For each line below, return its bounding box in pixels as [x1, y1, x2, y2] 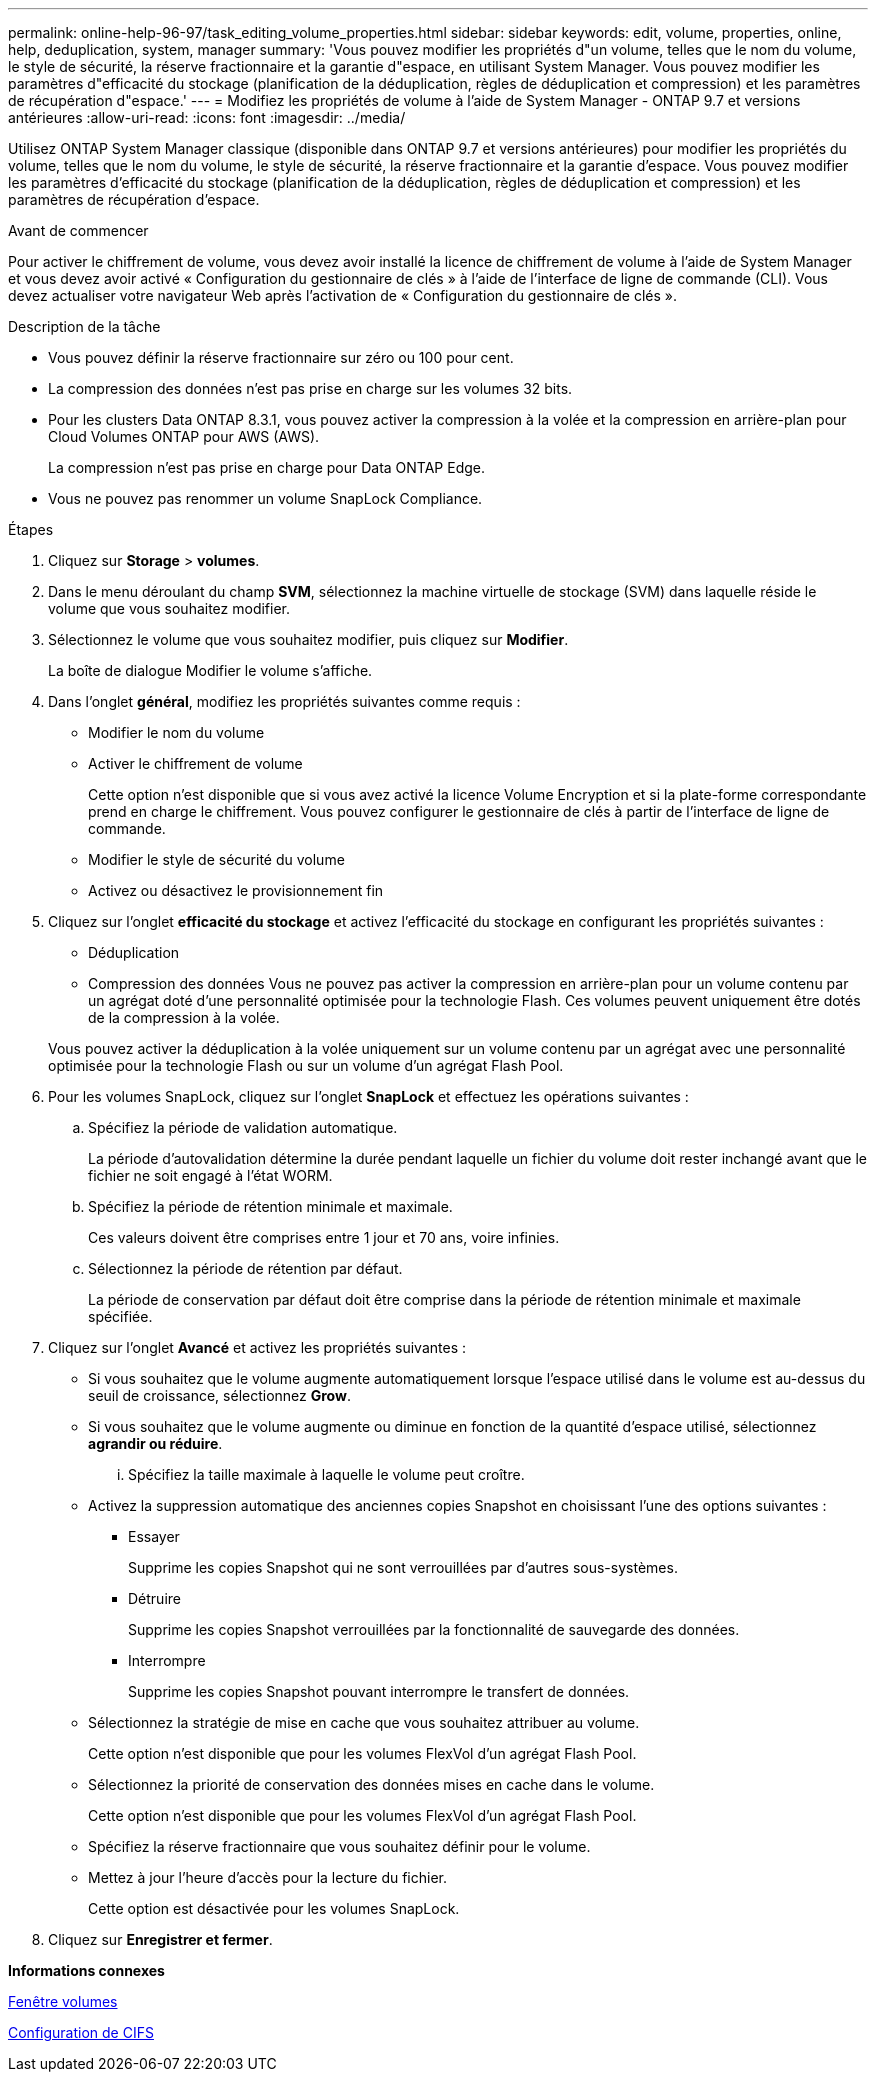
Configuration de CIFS [8, 2024, 154, 2041]
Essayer [128, 1528, 180, 1545]
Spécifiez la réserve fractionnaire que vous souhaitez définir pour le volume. [88, 1838, 591, 1855]
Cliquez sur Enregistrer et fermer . [48, 1931, 273, 1948]
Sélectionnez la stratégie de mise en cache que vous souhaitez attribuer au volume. [88, 1714, 640, 1731]
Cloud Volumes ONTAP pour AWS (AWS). [48, 428, 320, 445]
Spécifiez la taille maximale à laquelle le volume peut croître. [128, 1466, 525, 1483]
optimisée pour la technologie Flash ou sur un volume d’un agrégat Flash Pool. [48, 1057, 564, 1074]
